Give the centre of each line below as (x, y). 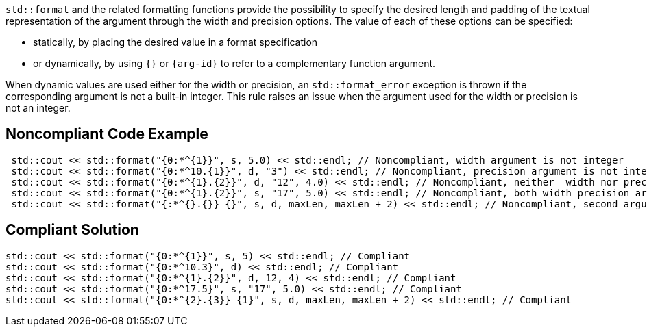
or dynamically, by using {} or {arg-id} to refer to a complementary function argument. (234, 63)
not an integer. (38, 108)
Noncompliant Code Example (107, 134)
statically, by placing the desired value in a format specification (175, 42)
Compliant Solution (72, 230)
